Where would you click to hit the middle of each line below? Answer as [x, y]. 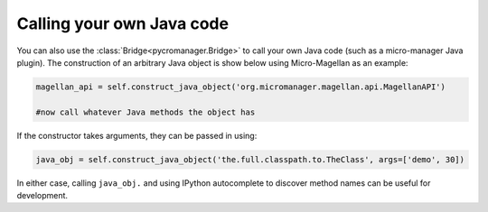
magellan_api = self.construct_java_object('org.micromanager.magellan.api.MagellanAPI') [241, 87]
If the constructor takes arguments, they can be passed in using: [137, 135]
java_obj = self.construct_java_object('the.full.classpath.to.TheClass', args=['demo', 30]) [250, 159]
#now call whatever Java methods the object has [145, 112]
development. [42, 196]
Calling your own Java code [123, 23]
